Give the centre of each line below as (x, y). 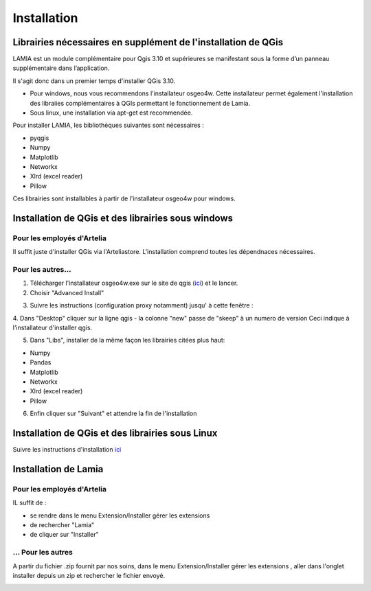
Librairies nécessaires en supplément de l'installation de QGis (148, 42)
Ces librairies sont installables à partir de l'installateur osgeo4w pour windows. (124, 198)
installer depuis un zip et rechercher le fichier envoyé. (89, 575)
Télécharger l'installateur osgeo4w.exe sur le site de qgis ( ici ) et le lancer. (134, 283)
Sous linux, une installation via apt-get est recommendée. (111, 113)
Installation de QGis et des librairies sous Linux (115, 433)
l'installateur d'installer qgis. (53, 327)
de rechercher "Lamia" (62, 524)
